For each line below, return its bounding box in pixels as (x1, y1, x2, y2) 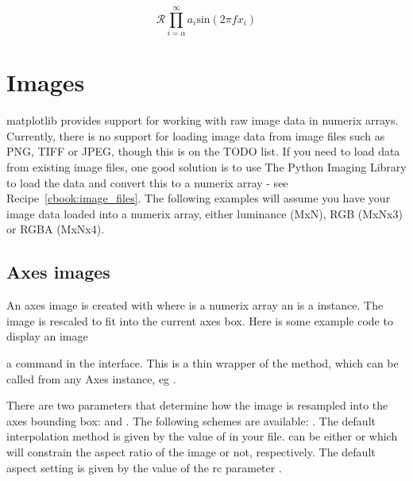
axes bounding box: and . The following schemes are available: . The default (6, 412, 376, 429)
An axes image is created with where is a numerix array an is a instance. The (6, 297, 384, 314)
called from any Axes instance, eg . (6, 370, 176, 387)
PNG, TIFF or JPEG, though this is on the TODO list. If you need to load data (6, 143, 400, 160)
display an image (6, 328, 88, 344)
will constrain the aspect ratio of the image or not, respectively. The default (6, 443, 376, 460)
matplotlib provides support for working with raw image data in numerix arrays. (6, 112, 399, 129)
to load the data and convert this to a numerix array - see (6, 174, 288, 190)
